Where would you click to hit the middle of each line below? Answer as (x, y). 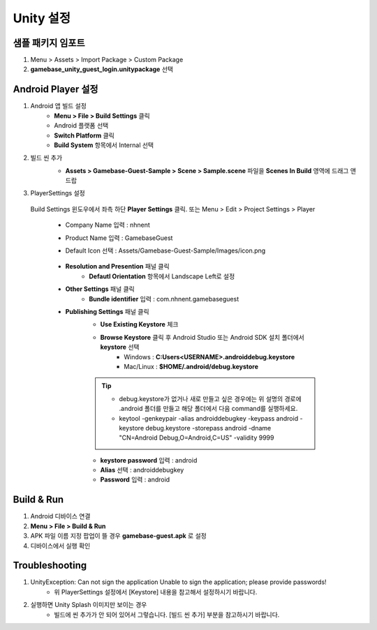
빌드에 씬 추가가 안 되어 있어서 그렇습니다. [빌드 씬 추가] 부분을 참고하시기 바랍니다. (167, 615)
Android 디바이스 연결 (60, 516)
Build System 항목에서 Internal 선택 (104, 145)
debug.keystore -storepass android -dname (208, 428)
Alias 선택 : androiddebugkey (142, 470)
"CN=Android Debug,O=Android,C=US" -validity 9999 (197, 438)
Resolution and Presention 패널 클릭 (118, 267)
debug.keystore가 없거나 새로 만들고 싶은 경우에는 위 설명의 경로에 (210, 398)
